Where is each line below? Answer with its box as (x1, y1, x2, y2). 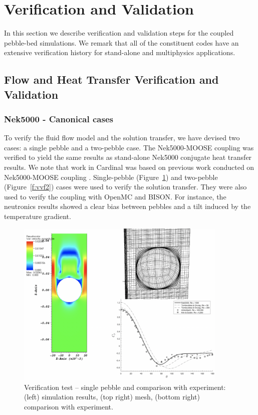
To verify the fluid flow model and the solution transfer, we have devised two (4, 132, 240, 143)
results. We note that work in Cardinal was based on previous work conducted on (4, 162, 254, 172)
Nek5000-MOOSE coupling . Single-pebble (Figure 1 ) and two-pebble (4, 171, 218, 182)
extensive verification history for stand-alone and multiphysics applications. (4, 47, 235, 58)
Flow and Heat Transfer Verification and (4, 72, 219, 87)
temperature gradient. (4, 211, 71, 222)
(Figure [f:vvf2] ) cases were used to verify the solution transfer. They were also (4, 181, 247, 192)
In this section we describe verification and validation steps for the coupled (4, 28, 234, 38)
